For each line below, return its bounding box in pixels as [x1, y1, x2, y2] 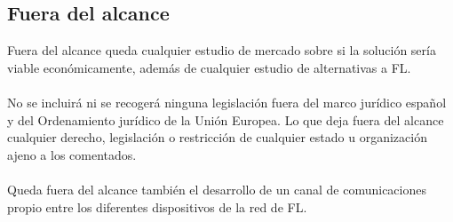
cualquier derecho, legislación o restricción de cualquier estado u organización [7, 128, 427, 147]
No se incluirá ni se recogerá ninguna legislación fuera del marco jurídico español [7, 92, 447, 111]
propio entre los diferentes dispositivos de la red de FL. [7, 197, 307, 216]
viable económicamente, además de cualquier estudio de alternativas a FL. [7, 58, 411, 76]
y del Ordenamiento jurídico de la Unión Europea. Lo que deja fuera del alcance [7, 110, 444, 129]
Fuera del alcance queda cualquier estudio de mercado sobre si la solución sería [7, 41, 436, 59]
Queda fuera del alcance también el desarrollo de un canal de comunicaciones [7, 179, 426, 198]
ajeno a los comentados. [7, 145, 137, 163]
